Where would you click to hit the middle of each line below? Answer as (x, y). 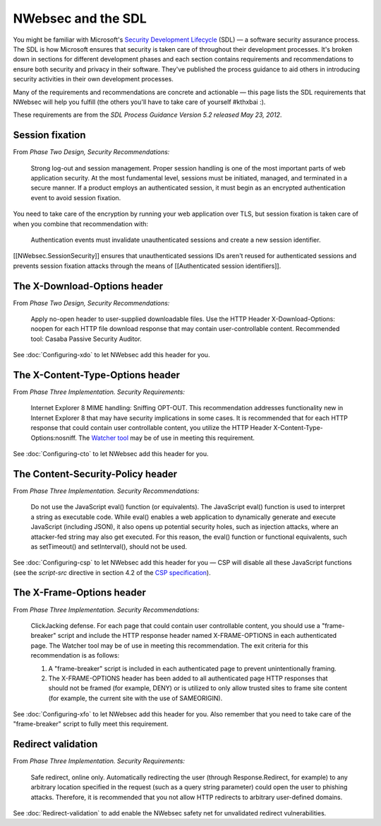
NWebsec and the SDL (80, 18)
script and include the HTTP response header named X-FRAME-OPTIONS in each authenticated (197, 636)
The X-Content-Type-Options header (96, 375)
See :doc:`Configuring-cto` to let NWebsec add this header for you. (111, 454)
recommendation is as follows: (75, 656)
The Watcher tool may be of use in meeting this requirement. (167, 438)
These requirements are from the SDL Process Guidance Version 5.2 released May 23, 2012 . (147, 115)
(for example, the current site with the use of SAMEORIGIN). (135, 698)
